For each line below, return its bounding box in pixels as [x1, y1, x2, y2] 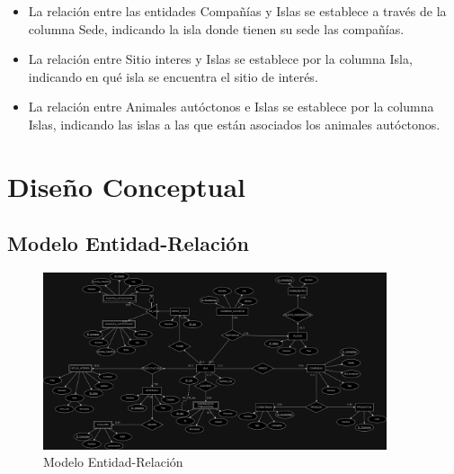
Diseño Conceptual [7, 167, 246, 204]
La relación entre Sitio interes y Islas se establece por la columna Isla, [28, 49, 413, 68]
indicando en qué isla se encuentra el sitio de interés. [28, 67, 318, 85]
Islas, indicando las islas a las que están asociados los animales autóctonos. [28, 114, 441, 133]
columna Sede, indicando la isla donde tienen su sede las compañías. [28, 19, 405, 38]
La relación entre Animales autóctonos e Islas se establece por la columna [28, 97, 434, 116]
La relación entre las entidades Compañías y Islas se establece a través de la [28, 2, 447, 20]
